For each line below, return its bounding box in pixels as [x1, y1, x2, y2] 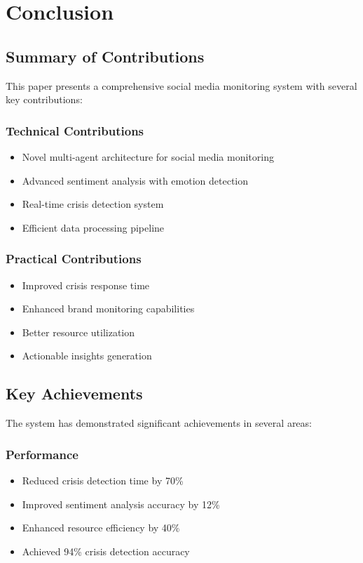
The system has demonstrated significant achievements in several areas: [6, 416, 312, 430]
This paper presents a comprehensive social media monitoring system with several [6, 78, 357, 93]
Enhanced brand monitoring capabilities [22, 301, 195, 316]
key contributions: [6, 92, 83, 107]
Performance [6, 445, 78, 463]
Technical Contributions [6, 121, 144, 139]
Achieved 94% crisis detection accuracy [22, 543, 190, 558]
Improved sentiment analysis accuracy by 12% [22, 496, 220, 511]
